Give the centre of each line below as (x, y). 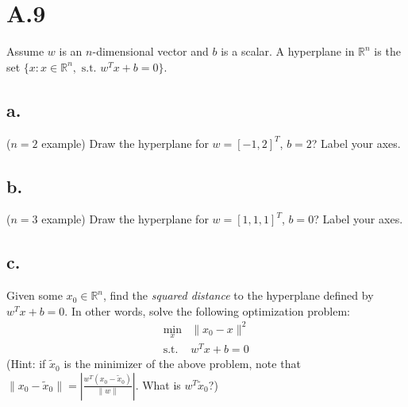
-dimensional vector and (150, 51)
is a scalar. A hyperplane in (288, 51)
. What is (158, 384)
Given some (35, 295)
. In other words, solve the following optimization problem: (207, 310)
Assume (25, 51)
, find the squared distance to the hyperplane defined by (239, 295)
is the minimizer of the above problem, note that (182, 364)
